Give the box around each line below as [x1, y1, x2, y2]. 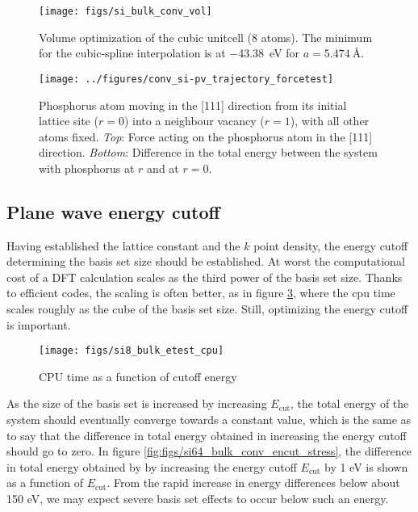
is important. [6, 316, 71, 333]
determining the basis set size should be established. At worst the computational [6, 253, 405, 270]
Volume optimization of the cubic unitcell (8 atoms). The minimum [39, 28, 373, 45]
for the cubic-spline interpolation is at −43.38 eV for [39, 44, 300, 61]
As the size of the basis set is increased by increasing [6, 395, 267, 412]
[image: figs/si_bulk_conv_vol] [39, 6, 212, 17]
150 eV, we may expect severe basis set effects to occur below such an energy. [6, 490, 389, 507]
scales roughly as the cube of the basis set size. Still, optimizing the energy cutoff [6, 300, 408, 317]
